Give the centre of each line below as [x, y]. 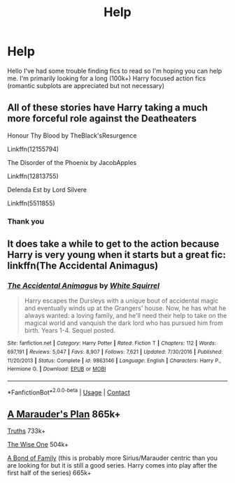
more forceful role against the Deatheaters [102, 118]
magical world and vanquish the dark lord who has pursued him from [124, 323]
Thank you [26, 221]
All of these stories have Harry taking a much [108, 108]
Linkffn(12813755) [33, 176]
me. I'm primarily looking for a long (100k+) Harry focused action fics [107, 78]
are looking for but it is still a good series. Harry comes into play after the [112, 466]
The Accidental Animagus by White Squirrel [83, 285]
